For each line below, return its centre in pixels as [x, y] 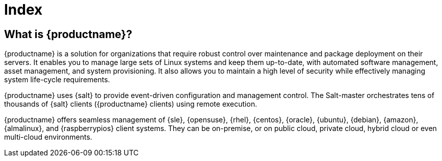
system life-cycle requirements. [57, 80]
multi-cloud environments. [48, 137]
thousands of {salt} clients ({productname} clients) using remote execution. [131, 104]
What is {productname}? [68, 34]
